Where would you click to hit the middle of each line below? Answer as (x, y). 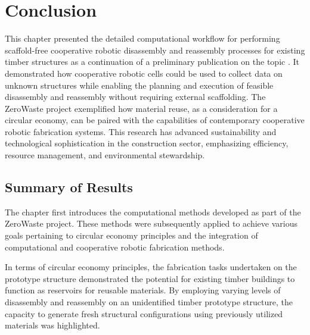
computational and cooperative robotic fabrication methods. (115, 247)
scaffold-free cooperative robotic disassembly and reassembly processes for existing (155, 50)
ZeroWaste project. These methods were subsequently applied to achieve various (151, 223)
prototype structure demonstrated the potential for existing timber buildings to (150, 278)
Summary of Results (69, 187)
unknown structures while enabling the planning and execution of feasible (139, 85)
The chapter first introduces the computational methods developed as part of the (153, 212)
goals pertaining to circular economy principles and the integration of (131, 235)
